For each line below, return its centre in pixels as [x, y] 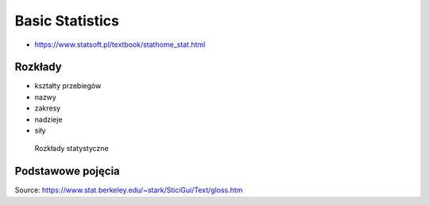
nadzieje [48, 119]
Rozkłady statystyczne [71, 149]
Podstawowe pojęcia [68, 171]
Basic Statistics [67, 21]
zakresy [48, 108]
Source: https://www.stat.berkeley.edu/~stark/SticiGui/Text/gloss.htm [129, 190]
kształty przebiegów [68, 86]
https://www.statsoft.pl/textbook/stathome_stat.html [120, 44]
